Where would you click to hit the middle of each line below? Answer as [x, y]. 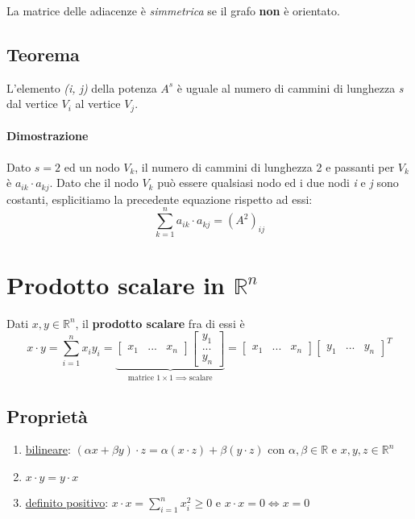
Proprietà [47, 415]
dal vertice [32, 104]
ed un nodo [92, 166]
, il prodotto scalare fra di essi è [160, 323]
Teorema [43, 54]
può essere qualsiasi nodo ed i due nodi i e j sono [278, 183]
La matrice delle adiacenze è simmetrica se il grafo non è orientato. [173, 10]
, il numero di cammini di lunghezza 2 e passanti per [265, 166]
